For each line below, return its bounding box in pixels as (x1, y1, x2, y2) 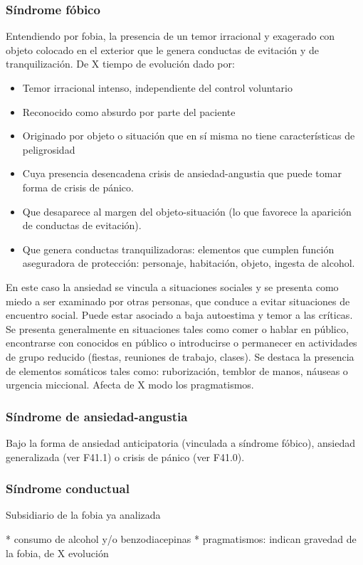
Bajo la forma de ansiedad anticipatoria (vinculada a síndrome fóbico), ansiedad (6, 435, 355, 450)
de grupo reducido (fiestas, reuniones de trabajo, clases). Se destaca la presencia (6, 349, 354, 364)
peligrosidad (22, 142, 75, 157)
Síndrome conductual (6, 480, 130, 497)
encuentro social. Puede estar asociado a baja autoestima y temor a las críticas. (6, 307, 353, 322)
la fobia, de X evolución (6, 545, 109, 560)
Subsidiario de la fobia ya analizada (6, 507, 161, 522)
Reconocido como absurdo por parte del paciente (22, 104, 236, 119)
